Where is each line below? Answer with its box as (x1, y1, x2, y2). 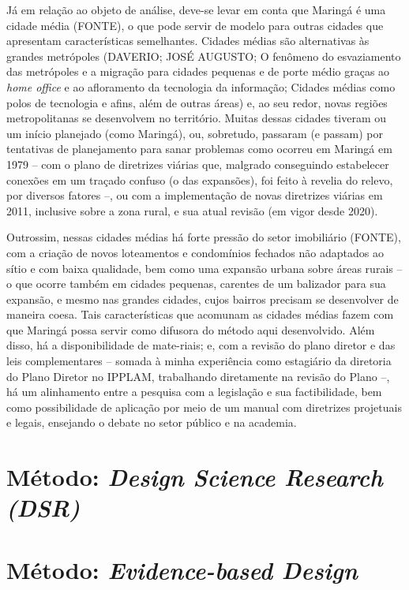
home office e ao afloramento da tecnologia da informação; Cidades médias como (6, 78, 396, 95)
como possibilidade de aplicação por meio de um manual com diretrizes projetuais (6, 398, 402, 415)
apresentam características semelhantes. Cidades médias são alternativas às (6, 32, 370, 49)
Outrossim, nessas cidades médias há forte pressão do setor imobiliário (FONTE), (6, 229, 401, 245)
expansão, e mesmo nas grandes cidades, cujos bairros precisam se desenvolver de (6, 290, 399, 307)
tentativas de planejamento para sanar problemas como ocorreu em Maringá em (6, 140, 392, 157)
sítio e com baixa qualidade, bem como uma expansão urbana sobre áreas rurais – (6, 260, 403, 276)
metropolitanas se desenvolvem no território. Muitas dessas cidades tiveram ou (6, 110, 387, 126)
